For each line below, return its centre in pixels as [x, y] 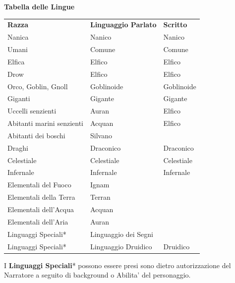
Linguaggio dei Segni [121, 234]
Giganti [19, 98]
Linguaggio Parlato [123, 25]
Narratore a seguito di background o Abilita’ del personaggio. [97, 275]
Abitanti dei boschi [36, 135]
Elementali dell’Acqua [41, 209]
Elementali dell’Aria [38, 221]
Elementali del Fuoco [39, 185]
